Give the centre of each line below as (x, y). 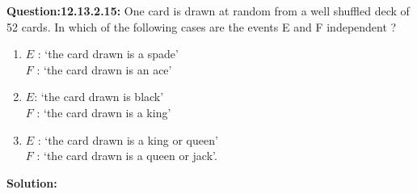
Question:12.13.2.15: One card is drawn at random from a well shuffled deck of (208, 11)
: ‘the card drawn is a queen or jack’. (127, 156)
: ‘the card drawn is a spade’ (108, 54)
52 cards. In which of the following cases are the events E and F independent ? (202, 26)
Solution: (32, 182)
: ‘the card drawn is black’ (99, 97)
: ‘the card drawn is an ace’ (104, 69)
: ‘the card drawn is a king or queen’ (128, 139)
